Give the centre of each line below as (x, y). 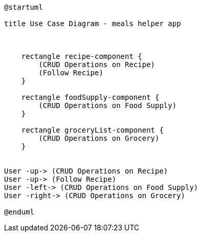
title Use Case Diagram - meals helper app (93, 24)
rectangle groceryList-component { (92, 130)
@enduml (19, 212)
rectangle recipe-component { (82, 56)
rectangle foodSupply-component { (90, 97)
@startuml (24, 7)
